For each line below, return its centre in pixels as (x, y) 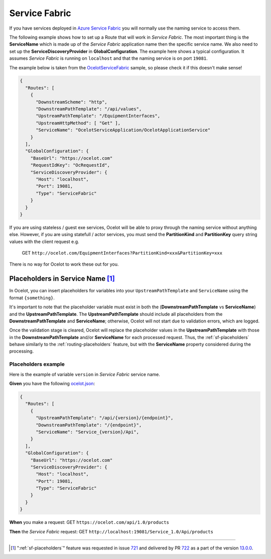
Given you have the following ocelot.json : (52, 384)
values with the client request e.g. (44, 242)
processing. (22, 351)
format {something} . (32, 298)
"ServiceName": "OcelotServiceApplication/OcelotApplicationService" (123, 130)
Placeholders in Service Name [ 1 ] (62, 279)
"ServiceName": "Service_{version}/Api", (87, 432)
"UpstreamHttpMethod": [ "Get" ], (78, 123)
